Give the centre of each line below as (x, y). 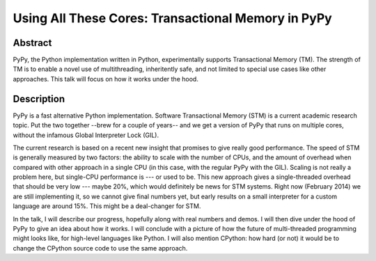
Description (39, 98)
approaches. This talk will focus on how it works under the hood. (105, 79)
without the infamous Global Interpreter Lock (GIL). (86, 135)
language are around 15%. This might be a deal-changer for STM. (107, 206)
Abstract (32, 43)
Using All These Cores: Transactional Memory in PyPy (172, 18)
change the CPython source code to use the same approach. (100, 248)
